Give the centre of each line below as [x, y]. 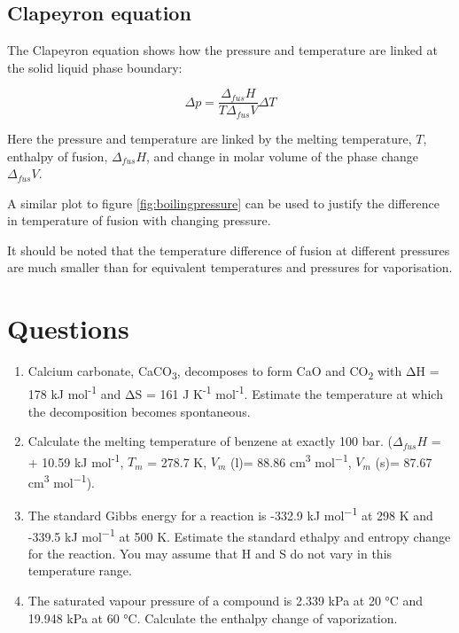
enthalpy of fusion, [58, 156]
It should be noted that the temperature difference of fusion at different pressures [229, 250]
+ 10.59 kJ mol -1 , [76, 460]
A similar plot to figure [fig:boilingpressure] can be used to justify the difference [223, 203]
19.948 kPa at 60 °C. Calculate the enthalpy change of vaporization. [213, 617]
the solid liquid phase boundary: [95, 67]
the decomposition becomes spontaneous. [139, 411]
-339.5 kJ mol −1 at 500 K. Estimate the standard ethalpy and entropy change [239, 535]
